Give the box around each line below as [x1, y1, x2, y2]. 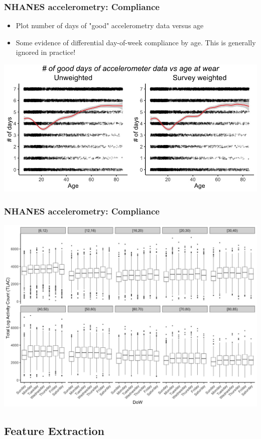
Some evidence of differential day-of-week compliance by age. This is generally [16, 37, 256, 47]
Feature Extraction [4, 422, 104, 438]
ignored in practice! [16, 47, 76, 57]
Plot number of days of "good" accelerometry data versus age [16, 20, 204, 31]
